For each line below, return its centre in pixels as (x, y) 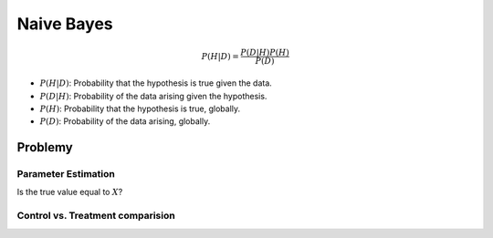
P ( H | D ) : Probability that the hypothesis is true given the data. (156, 83)
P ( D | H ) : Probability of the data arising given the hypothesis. (153, 96)
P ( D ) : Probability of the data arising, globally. (125, 121)
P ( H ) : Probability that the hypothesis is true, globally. (140, 109)
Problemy (45, 147)
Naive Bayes (65, 24)
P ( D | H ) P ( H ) (265, 53)
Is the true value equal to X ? (70, 192)
